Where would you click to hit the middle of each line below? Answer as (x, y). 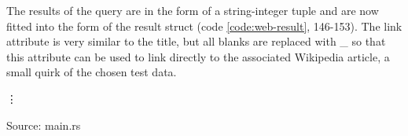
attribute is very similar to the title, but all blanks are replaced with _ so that (196, 41)
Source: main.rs (44, 125)
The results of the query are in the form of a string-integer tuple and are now (193, 10)
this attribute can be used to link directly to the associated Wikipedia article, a (198, 56)
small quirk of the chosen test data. (92, 72)
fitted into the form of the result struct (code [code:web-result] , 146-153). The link (204, 26)
